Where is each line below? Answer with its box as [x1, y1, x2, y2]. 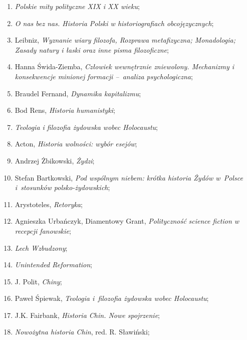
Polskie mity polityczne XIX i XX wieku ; [15, 1, 140, 11]
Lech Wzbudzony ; [15, 242, 68, 253]
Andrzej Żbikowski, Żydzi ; [15, 155, 95, 165]
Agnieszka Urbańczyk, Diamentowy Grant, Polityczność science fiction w [15, 216, 239, 226]
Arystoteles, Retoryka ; [15, 199, 83, 209]
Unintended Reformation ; [15, 259, 93, 270]
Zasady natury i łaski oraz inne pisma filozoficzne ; [15, 44, 169, 55]
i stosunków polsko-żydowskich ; [15, 182, 110, 193]
